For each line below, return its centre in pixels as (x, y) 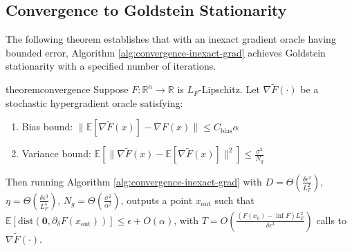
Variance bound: (56, 153)
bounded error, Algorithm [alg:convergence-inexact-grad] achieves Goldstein (166, 52)
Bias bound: (47, 127)
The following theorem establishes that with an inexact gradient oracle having (171, 39)
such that (234, 200)
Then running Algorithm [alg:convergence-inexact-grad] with (134, 181)
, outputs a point (157, 200)
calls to (332, 220)
